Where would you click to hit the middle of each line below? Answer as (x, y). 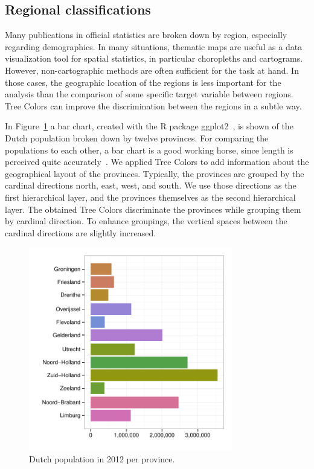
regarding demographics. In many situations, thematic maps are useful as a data (154, 46)
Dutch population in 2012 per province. (102, 458)
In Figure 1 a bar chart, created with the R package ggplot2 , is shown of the (149, 126)
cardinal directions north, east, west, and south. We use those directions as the (151, 185)
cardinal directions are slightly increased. (81, 232)
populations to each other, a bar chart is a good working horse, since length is (149, 150)
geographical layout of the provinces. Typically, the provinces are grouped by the (155, 173)
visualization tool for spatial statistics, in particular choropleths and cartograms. (154, 58)
